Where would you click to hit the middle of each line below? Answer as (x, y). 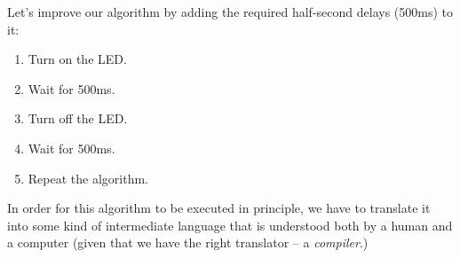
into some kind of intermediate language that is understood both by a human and (230, 225)
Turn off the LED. (78, 118)
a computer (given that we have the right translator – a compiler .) (188, 242)
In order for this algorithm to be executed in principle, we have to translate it (219, 208)
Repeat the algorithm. (88, 178)
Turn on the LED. (77, 59)
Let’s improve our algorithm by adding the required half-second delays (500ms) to (230, 12)
